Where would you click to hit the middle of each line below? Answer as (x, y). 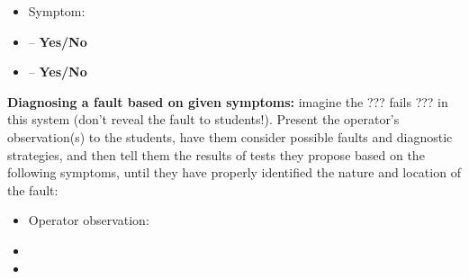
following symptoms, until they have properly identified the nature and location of (234, 172)
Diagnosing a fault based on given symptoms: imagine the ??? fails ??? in (228, 101)
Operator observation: (89, 220)
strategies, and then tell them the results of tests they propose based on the (216, 154)
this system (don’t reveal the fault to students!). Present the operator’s (203, 119)
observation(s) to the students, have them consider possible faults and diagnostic (230, 136)
